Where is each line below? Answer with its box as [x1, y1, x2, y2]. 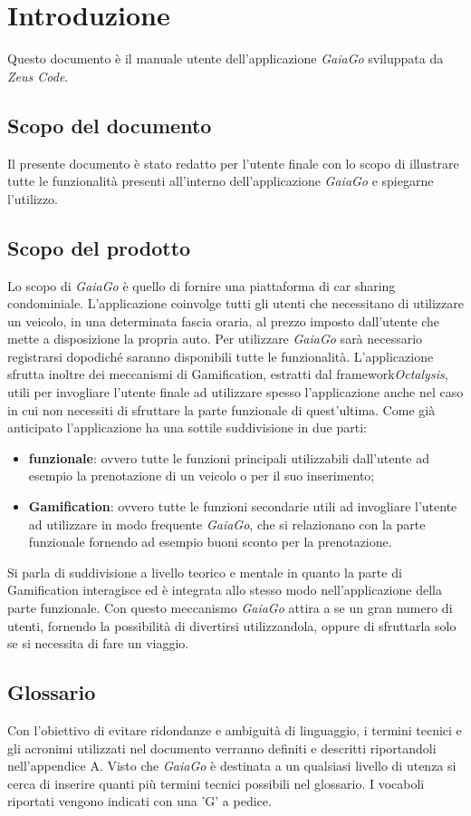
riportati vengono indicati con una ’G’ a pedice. [7, 792, 272, 811]
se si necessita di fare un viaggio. [7, 634, 189, 653]
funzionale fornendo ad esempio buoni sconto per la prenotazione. [28, 532, 392, 551]
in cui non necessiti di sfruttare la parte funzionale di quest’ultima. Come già [7, 400, 436, 419]
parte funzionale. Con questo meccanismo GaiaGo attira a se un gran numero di [7, 598, 453, 617]
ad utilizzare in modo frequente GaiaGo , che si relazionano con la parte [28, 514, 426, 533]
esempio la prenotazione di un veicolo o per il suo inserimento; [28, 466, 375, 485]
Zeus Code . [7, 66, 69, 85]
